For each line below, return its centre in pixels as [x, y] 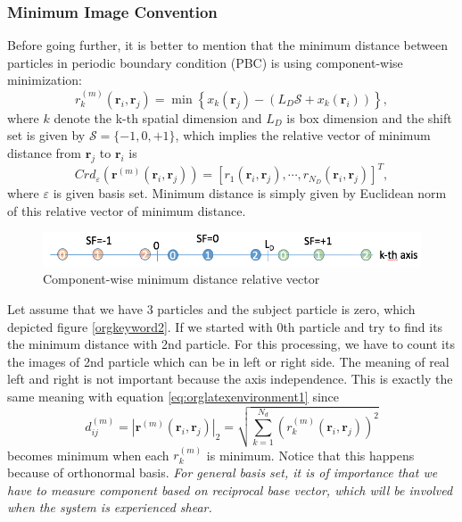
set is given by [46, 135]
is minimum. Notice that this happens [310, 455]
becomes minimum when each [88, 455]
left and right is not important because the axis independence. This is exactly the [230, 379]
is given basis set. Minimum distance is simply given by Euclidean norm [250, 193]
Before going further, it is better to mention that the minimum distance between [227, 45]
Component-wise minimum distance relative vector [181, 279]
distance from [44, 153]
